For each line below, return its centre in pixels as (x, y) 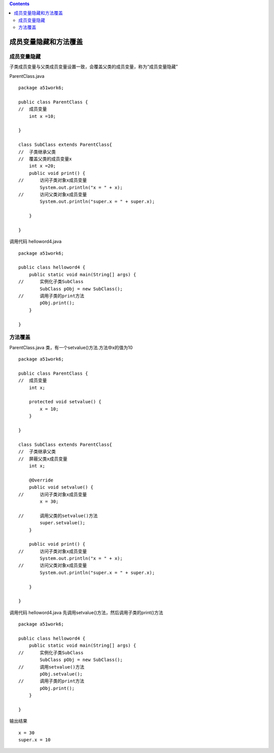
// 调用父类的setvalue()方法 (58, 516)
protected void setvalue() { (65, 402)
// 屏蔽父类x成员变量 (43, 459)
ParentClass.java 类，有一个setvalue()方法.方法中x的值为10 (71, 347)
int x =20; (42, 166)
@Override (41, 480)
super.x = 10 (35, 740)
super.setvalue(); (63, 523)
